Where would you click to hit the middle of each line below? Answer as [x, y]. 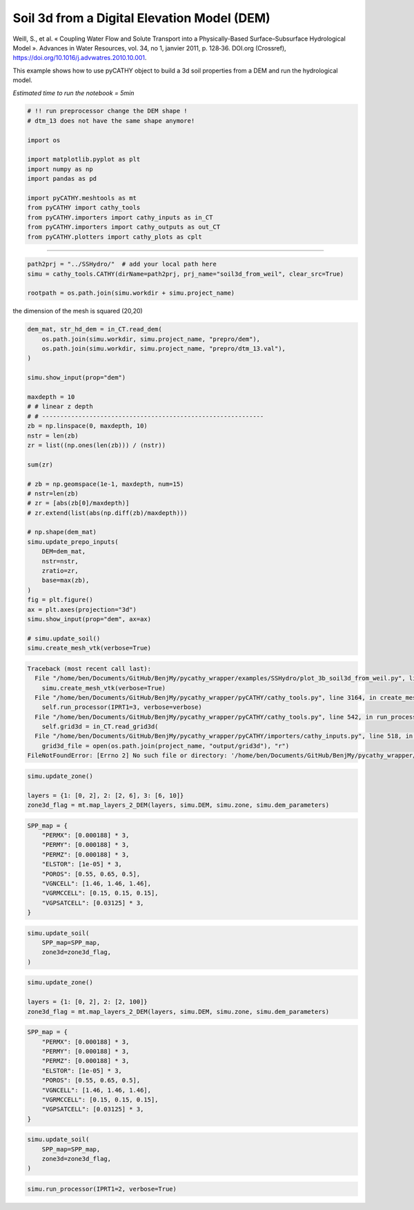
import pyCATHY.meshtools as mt [82, 198]
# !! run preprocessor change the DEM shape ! [107, 111]
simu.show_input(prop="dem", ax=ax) [89, 619]
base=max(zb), [66, 580]
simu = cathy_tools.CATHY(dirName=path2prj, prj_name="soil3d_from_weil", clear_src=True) [186, 274]
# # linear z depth [60, 407]
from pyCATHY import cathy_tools [84, 208]
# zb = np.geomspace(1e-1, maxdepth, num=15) [106, 484]
